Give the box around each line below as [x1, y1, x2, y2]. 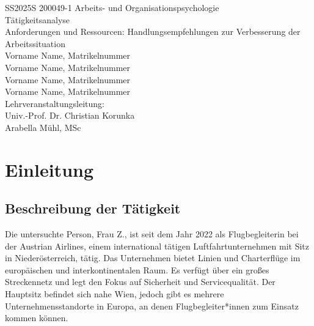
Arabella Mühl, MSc [5, 120, 81, 133]
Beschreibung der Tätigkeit [5, 199, 181, 218]
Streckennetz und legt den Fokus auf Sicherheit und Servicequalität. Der [5, 275, 276, 288]
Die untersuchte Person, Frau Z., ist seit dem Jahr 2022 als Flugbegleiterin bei [5, 228, 299, 240]
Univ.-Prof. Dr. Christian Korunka [5, 109, 135, 122]
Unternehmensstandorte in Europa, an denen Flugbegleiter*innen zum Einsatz [5, 299, 299, 312]
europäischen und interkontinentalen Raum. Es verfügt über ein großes [5, 263, 269, 276]
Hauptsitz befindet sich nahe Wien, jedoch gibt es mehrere [5, 287, 224, 300]
